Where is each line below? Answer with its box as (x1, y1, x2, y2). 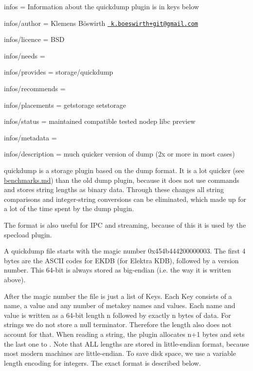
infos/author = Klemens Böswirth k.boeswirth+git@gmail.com (4, 18, 198, 28)
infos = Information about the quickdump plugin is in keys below (4, 1, 199, 11)
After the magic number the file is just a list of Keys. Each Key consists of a (4, 291, 232, 301)
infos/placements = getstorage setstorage (4, 99, 126, 110)
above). (4, 274, 26, 284)
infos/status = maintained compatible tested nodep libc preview (4, 116, 196, 126)
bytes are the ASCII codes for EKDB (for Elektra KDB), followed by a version (4, 255, 239, 265)
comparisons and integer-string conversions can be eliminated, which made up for (4, 194, 246, 204)
